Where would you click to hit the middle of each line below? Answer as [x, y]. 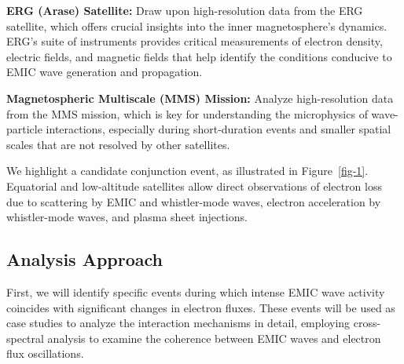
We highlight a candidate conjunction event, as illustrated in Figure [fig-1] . [187, 171]
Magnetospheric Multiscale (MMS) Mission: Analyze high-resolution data [200, 98]
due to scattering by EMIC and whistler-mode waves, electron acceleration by [194, 201]
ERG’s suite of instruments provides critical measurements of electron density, [195, 41]
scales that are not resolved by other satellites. [118, 144]
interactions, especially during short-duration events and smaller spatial [219, 129]
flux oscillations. [45, 353]
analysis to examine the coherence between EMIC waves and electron [214, 338]
